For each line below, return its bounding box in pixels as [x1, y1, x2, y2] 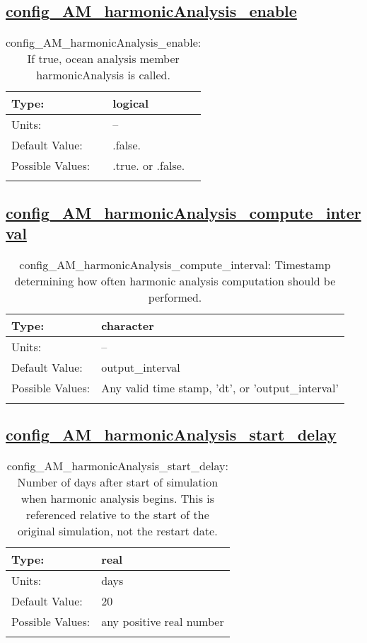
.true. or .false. [112, 157, 185, 174]
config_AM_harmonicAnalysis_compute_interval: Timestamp [19, 256, 331, 273]
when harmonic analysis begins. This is [21, 490, 215, 506]
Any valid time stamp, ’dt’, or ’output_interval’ [101, 379, 339, 396]
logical [112, 95, 149, 112]
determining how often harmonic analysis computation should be [14, 272, 336, 289]
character [101, 317, 154, 334]
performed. [148, 288, 202, 305]
